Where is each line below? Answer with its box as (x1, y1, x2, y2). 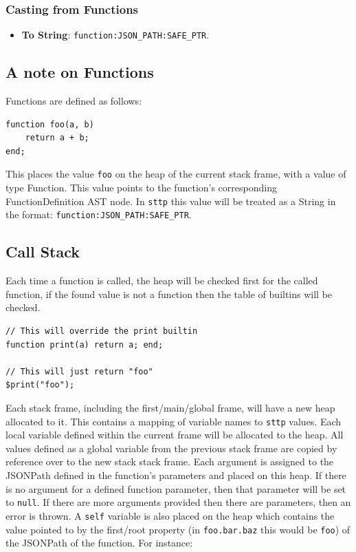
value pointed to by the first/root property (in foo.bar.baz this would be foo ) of (5, 522, 351, 536)
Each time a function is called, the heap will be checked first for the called (5, 273, 318, 288)
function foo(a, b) (5, 119, 94, 129)
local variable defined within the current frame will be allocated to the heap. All (5, 427, 344, 442)
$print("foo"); (5, 380, 75, 390)
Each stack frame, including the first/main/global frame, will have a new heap (5, 400, 335, 414)
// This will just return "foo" (5, 366, 153, 376)
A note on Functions (5, 61, 154, 83)
